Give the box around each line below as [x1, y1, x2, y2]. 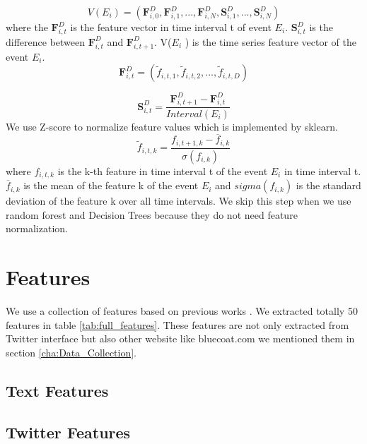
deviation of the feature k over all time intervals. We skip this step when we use [6, 193, 351, 208]
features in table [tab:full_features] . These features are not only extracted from [6, 317, 349, 332]
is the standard [296, 178, 361, 193]
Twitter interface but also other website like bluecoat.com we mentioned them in [6, 331, 355, 346]
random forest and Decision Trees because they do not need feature [6, 207, 298, 222]
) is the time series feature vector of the [185, 34, 356, 49]
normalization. [6, 221, 68, 236]
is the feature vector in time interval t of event [70, 20, 272, 34]
